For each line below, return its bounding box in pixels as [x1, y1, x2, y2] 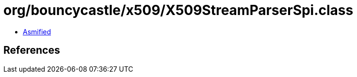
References [3, 44, 60, 57]
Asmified [23, 27, 51, 36]
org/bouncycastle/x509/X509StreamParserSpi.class [3, 2, 354, 18]
